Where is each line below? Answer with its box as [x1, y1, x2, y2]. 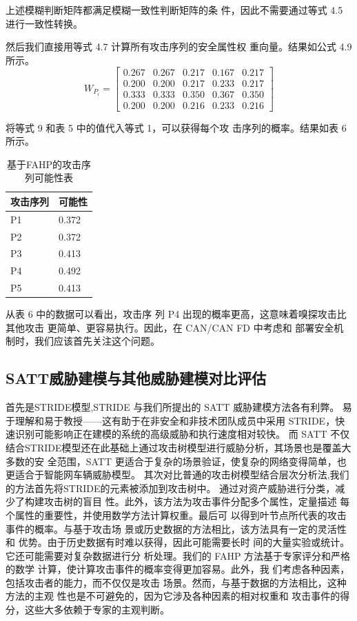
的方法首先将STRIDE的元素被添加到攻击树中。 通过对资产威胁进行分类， [6, 480, 336, 495]
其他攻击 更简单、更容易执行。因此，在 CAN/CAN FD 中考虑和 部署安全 [6, 320, 334, 334]
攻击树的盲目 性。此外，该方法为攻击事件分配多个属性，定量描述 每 [43, 494, 350, 509]
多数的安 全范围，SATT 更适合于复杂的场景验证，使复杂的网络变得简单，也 [6, 454, 347, 468]
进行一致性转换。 [6, 16, 83, 30]
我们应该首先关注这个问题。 [34, 334, 160, 348]
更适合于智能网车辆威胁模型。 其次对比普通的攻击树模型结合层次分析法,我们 [6, 467, 349, 482]
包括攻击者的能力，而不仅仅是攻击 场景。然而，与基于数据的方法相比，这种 [6, 575, 347, 589]
